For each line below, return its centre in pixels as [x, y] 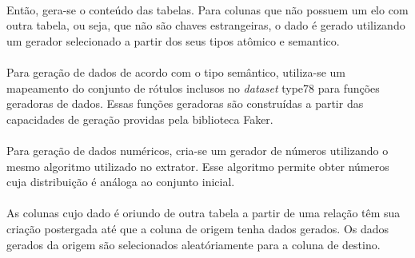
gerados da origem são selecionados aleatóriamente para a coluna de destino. [194, 244]
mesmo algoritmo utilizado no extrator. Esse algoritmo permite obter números [198, 166]
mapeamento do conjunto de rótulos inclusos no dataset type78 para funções [193, 87]
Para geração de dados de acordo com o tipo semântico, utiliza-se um [176, 71]
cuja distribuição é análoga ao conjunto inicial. [121, 182]
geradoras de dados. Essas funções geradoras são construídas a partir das [185, 103]
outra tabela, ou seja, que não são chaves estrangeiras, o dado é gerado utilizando [206, 25]
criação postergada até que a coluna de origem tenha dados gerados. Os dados [198, 228]
